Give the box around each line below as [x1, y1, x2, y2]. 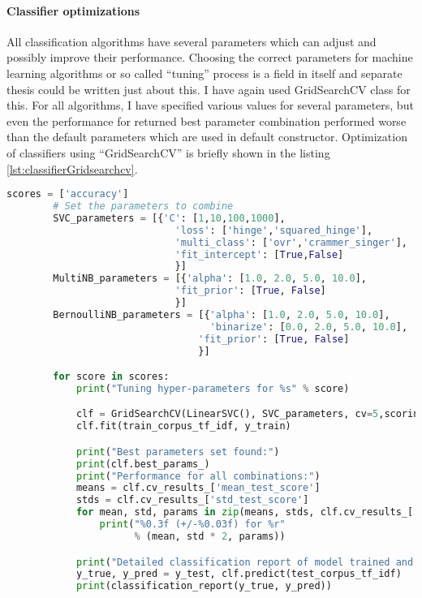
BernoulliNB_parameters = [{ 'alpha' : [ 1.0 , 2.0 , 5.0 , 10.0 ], [53, 308, 390, 321]
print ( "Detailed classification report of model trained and [75, 556, 414, 568]
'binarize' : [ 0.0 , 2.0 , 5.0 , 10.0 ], [209, 321, 408, 333]
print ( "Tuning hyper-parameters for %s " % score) [75, 382, 350, 394]
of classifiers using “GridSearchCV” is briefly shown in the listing [6, 144, 330, 161]
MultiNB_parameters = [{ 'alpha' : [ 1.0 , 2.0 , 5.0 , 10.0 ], [53, 273, 367, 285]
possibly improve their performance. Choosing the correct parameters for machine [6, 49, 413, 66]
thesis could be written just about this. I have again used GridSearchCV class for [6, 80, 411, 97]
